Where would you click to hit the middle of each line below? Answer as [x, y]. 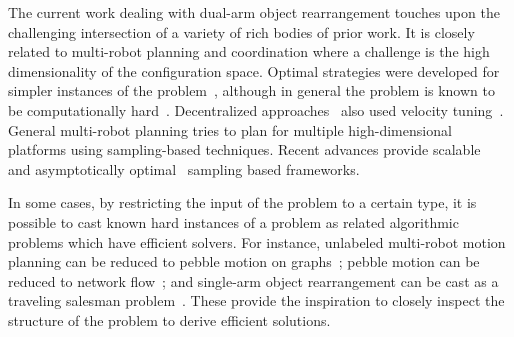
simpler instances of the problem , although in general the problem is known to [251, 90]
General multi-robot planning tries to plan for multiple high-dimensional [230, 129]
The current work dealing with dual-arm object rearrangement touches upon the [254, 12]
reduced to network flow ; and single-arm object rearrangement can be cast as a [253, 280]
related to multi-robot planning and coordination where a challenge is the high [249, 51]
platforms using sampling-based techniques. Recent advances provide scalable [244, 149]
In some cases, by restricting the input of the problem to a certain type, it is [242, 202]
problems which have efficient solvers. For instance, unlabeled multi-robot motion [257, 241]
